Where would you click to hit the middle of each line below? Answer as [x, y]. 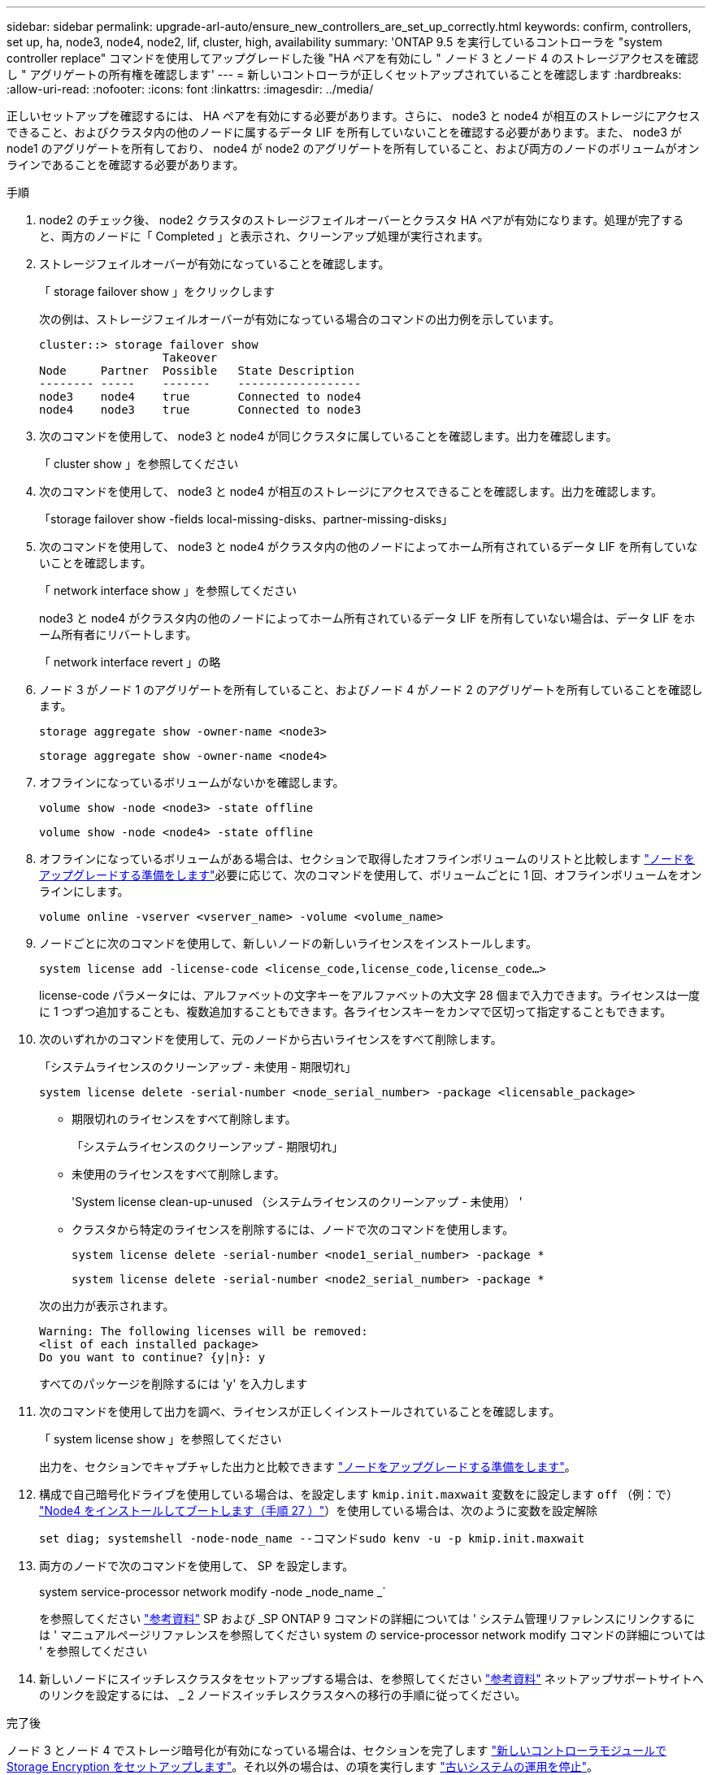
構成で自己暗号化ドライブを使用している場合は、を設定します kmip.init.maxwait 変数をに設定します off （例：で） [358, 1494]
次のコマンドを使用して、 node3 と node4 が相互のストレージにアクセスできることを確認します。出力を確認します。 [351, 491]
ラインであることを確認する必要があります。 [126, 165]
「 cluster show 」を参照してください [139, 464]
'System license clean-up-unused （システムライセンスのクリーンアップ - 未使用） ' [297, 1202]
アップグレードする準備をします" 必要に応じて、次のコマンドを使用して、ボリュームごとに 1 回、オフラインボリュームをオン [371, 875]
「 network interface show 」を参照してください [168, 590]
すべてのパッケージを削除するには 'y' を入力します [174, 1384]
